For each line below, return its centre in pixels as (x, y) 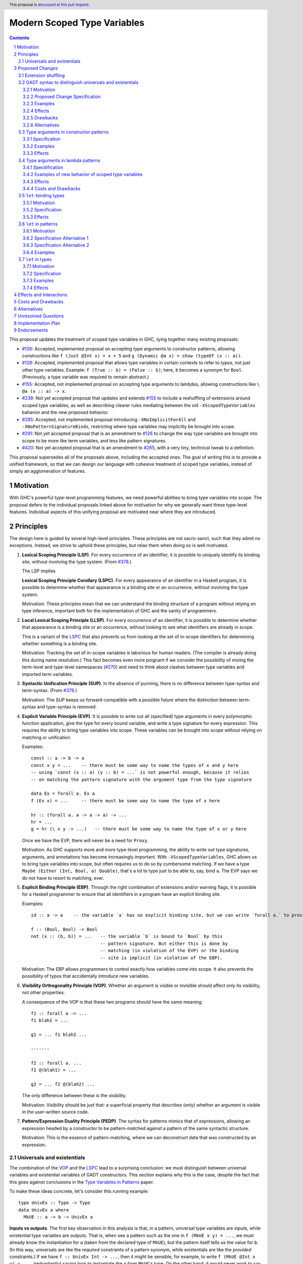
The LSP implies (39, 571)
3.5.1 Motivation (39, 203)
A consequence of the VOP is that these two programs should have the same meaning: (112, 1002)
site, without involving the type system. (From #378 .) (77, 562)
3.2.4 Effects (36, 111)
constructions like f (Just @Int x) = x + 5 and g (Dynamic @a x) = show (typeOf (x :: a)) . (132, 356)
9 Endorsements (31, 330)
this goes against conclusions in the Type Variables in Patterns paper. (82, 1182)
